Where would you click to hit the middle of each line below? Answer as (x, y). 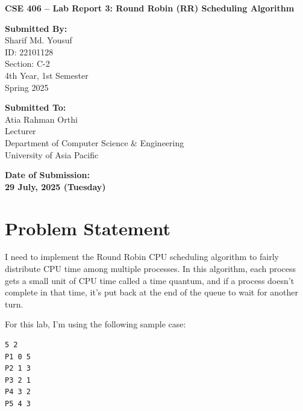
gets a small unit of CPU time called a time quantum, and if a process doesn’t (150, 280)
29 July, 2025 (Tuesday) (55, 186)
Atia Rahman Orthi (41, 119)
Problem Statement (88, 228)
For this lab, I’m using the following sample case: (95, 324)
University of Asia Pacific (52, 154)
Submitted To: (36, 107)
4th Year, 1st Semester (47, 75)
